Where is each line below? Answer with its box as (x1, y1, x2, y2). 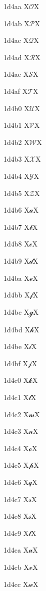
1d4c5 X (3, 460, 29, 470)
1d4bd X (3, 324, 30, 334)
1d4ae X (3, 69, 29, 79)
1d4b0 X (3, 103, 29, 113)
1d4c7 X (3, 494, 29, 504)
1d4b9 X (3, 255, 29, 266)
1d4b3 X (3, 154, 29, 164)
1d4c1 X (3, 392, 29, 403)
